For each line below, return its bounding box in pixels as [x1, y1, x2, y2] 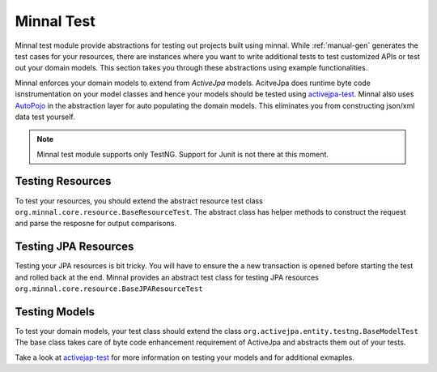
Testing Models [15, 305, 95, 319]
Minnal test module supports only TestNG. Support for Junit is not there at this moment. [36, 149, 329, 159]
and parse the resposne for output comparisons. [15, 219, 177, 229]
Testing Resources [15, 174, 112, 188]
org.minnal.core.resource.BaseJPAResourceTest [15, 284, 203, 293]
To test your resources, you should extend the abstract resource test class [15, 195, 263, 206]
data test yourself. [15, 112, 76, 122]
